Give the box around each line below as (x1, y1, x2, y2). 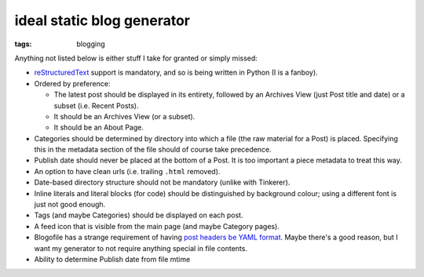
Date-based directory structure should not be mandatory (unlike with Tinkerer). (34, 177, 291, 188)
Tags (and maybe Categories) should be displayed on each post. (34, 210, 243, 220)
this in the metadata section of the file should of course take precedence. (34, 145, 272, 155)
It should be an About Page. (53, 122, 144, 133)
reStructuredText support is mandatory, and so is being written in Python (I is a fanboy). (34, 67, 318, 78)
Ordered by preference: (34, 78, 111, 88)
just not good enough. (34, 200, 106, 210)
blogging (76, 39, 105, 49)
